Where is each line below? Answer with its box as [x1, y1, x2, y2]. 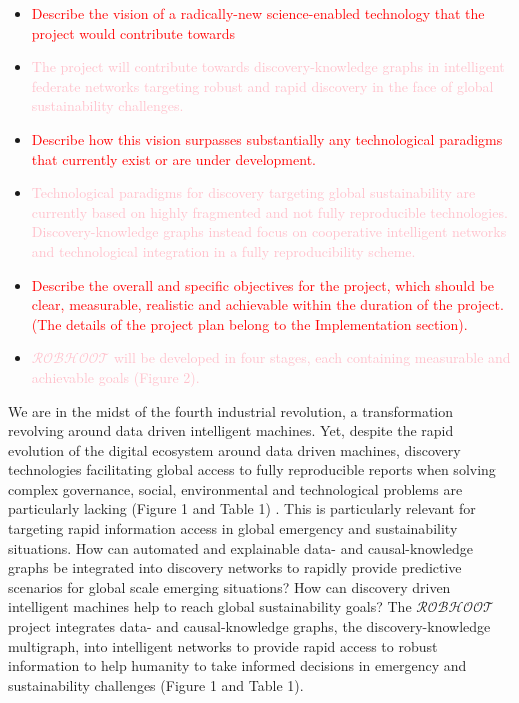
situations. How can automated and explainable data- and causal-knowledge [8, 537, 473, 558]
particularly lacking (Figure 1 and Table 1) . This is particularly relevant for [8, 498, 476, 519]
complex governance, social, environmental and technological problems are [8, 478, 463, 499]
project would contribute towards [31, 22, 236, 43]
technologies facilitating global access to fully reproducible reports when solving [8, 459, 496, 480]
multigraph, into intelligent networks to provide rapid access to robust [8, 635, 438, 656]
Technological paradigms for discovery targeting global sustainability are [31, 182, 476, 203]
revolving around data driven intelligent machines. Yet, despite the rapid [8, 420, 454, 441]
